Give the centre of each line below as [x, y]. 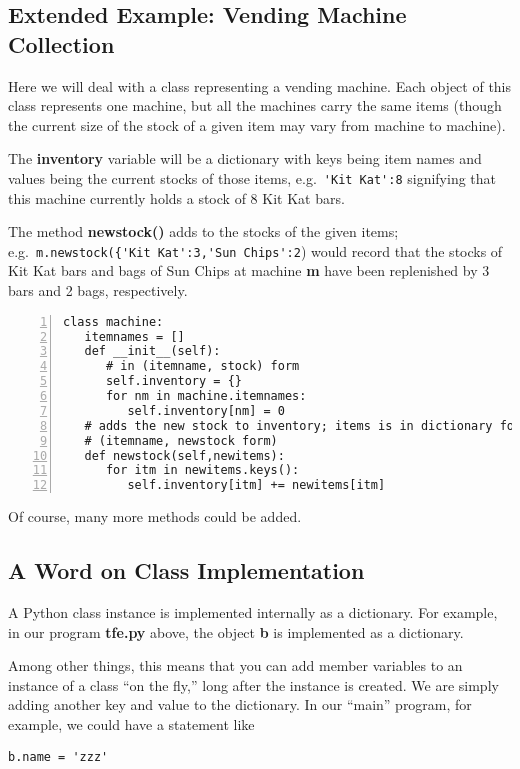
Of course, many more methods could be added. [155, 516]
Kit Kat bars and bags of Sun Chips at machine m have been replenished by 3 [249, 270]
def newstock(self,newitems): [184, 455]
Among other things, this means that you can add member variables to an [235, 665]
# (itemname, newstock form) [181, 440]
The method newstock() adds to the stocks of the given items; [203, 231]
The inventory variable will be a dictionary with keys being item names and [245, 158]
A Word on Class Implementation [186, 570]
